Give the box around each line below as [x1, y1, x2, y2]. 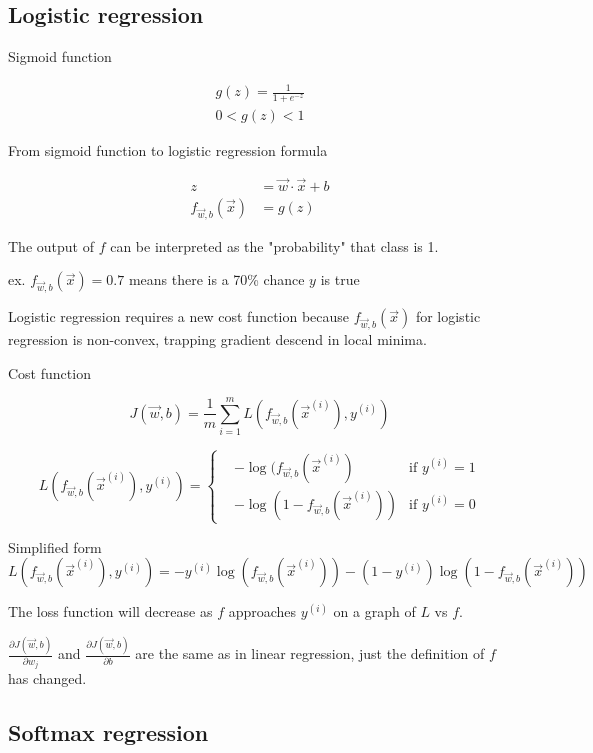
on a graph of [333, 601, 416, 622]
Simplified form [8, 536, 102, 557]
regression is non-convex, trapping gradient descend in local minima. [8, 328, 427, 349]
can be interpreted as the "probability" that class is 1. [110, 235, 439, 256]
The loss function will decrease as [8, 601, 213, 622]
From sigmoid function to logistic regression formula [8, 140, 328, 161]
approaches [228, 601, 297, 622]
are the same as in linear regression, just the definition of [135, 643, 485, 664]
